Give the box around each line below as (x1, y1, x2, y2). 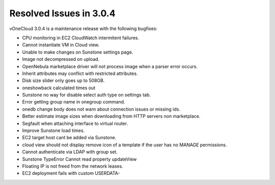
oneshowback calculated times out (22, 85, 96, 91)
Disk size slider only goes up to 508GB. (22, 77, 105, 84)
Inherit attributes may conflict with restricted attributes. (22, 70, 138, 76)
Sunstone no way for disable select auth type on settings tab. (22, 92, 151, 98)
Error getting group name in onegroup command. (22, 99, 125, 105)
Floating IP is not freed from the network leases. (22, 163, 123, 169)
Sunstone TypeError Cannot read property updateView (22, 156, 137, 162)
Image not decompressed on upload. (22, 56, 100, 62)
